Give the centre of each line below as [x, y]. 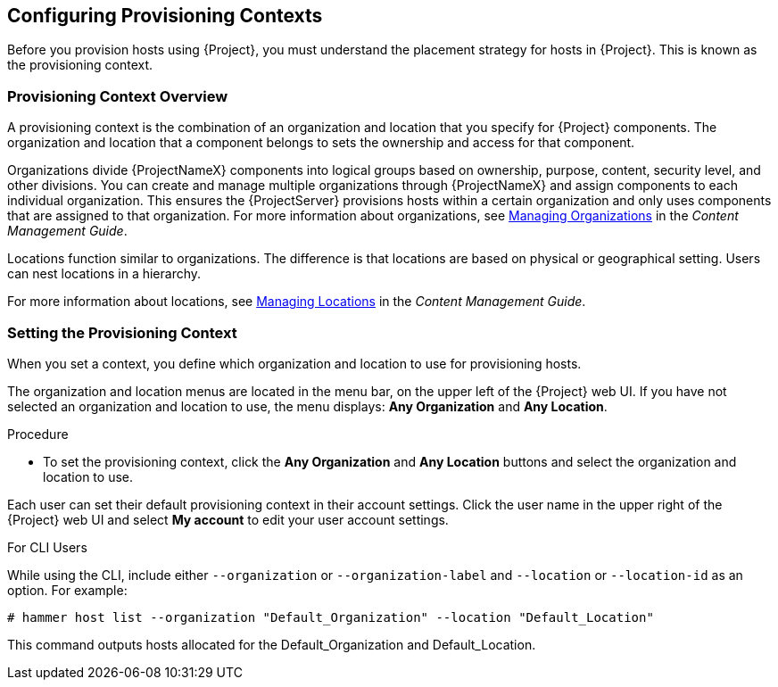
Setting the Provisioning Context [122, 332]
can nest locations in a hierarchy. [104, 274]
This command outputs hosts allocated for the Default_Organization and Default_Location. [272, 644]
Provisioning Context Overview [118, 96]
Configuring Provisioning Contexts [165, 16]
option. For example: [67, 590]
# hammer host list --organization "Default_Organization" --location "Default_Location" [331, 617]
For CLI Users [47, 547]
